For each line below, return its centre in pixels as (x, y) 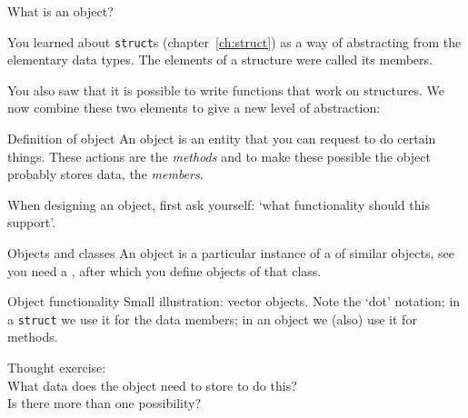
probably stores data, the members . (105, 174)
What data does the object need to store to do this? (152, 385)
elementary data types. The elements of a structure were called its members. (220, 60)
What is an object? (60, 11)
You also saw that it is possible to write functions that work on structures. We (226, 90)
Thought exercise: (57, 368)
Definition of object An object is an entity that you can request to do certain (222, 139)
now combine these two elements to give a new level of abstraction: (194, 108)
